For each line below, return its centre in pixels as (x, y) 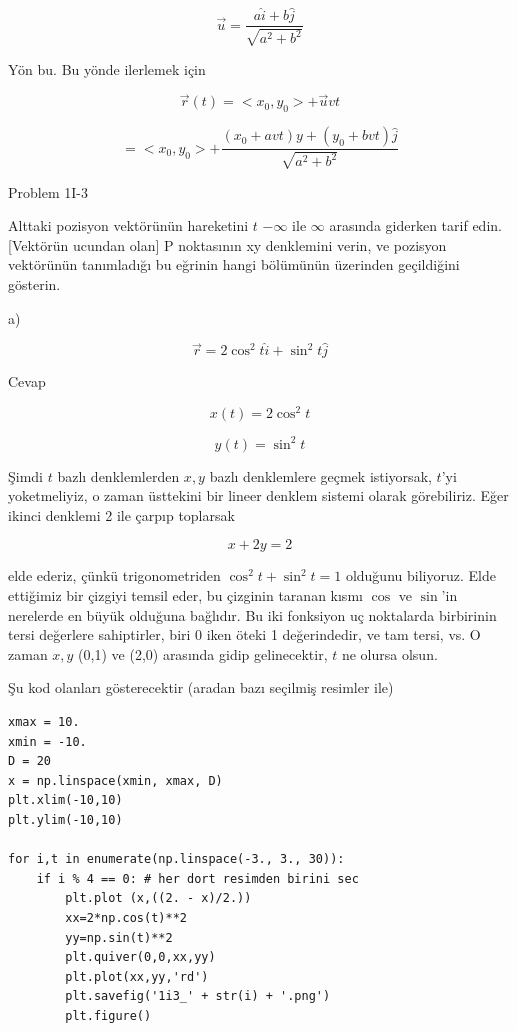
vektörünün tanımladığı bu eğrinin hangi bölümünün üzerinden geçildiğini (234, 264)
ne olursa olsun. (389, 653)
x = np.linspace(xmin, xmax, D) (115, 780)
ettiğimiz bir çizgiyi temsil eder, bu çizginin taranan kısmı (185, 595)
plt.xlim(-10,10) (65, 800)
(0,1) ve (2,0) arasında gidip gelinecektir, (203, 653)
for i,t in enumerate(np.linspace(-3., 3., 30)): (176, 859)
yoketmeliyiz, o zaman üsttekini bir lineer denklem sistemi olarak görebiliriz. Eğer (258, 495)
